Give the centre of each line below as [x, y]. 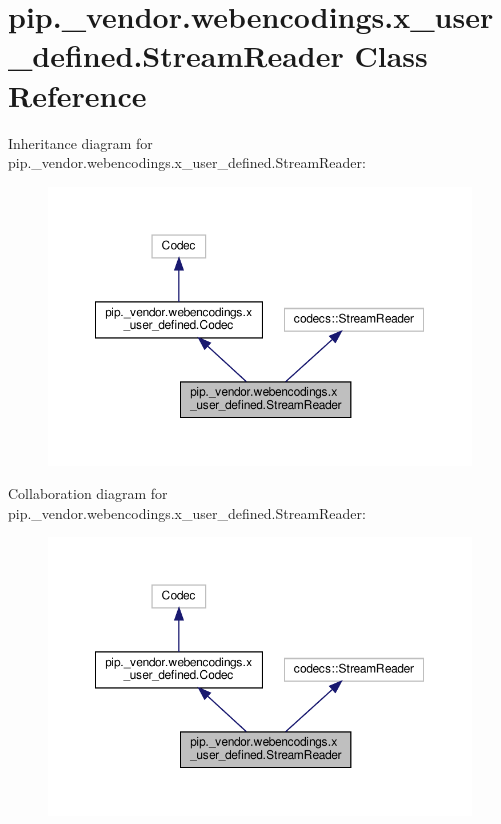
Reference [77, 94]
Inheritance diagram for [80, 142]
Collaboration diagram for [88, 493]
